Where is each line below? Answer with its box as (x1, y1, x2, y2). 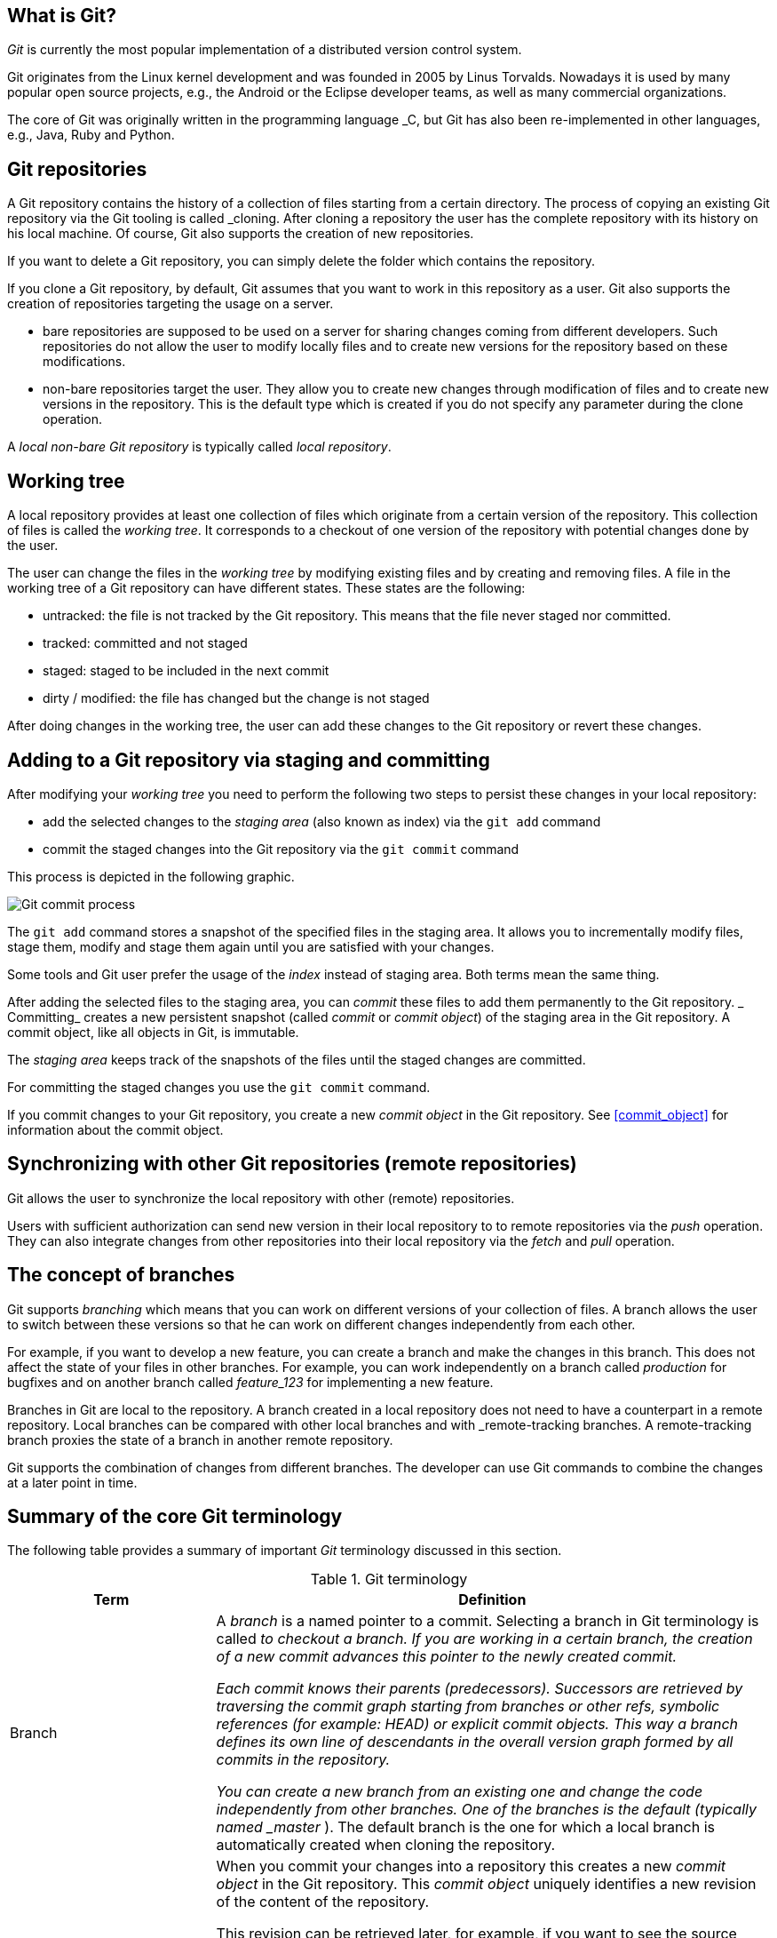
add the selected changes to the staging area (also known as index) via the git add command (43, 813, 601, 829)
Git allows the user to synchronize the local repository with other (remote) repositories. (7, 1190, 515, 1206)
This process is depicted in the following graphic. (7, 868, 295, 884)
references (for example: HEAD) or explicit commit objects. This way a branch (216, 1715, 738, 1734)
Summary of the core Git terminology (7, 1505, 343, 1528)
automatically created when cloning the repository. (216, 1836, 556, 1854)
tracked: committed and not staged (43, 635, 248, 651)
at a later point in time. (7, 1474, 138, 1490)
